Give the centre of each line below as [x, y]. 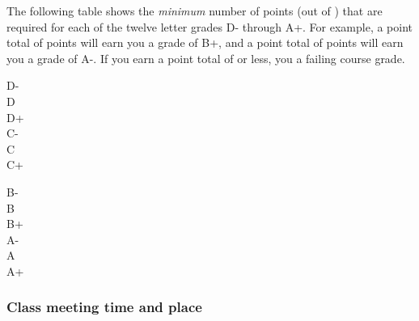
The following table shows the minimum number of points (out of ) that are [195, 11]
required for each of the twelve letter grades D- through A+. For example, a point [210, 26]
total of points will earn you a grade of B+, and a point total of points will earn [205, 42]
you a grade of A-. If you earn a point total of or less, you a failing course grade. [206, 58]
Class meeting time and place [104, 307]
